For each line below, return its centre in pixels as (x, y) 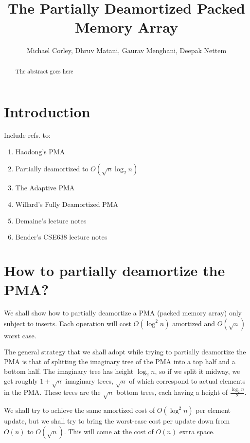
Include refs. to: (27, 135)
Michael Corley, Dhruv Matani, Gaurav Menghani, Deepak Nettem (126, 50)
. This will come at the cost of (109, 431)
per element (213, 410)
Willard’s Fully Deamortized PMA (67, 204)
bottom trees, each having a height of (172, 392)
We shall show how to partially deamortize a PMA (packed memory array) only (123, 313)
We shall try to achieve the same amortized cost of (80, 410)
